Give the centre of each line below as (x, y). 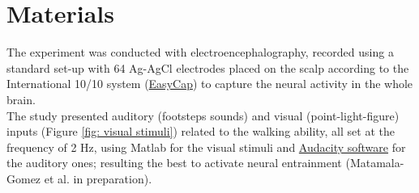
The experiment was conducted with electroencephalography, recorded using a (200, 52)
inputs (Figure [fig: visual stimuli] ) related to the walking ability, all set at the (201, 131)
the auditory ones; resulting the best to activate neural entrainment (174, 163)
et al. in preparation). (98, 178)
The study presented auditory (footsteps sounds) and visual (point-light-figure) (203, 115)
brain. (21, 99)
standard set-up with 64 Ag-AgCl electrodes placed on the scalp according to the (208, 67)
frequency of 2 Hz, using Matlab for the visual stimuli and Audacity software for (206, 147)
